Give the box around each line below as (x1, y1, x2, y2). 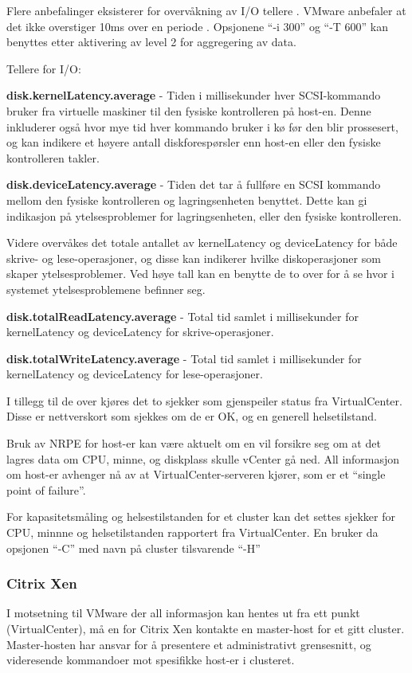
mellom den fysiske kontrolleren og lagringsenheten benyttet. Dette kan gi (6, 191, 367, 208)
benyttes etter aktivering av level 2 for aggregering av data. (6, 33, 296, 50)
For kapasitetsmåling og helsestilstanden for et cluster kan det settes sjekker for (6, 508, 395, 525)
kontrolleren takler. (6, 149, 100, 166)
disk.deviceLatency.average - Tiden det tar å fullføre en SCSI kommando (6, 176, 381, 193)
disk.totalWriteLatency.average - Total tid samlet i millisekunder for (6, 350, 362, 366)
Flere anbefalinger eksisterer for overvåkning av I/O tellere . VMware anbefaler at (6, 2, 406, 18)
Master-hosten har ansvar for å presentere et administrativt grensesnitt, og (6, 636, 371, 652)
